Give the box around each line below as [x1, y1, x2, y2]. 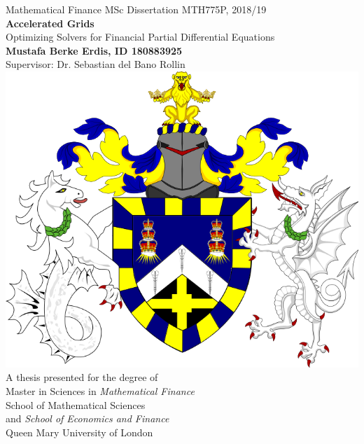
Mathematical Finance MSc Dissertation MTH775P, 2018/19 [6, 2, 267, 16]
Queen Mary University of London [6, 424, 153, 439]
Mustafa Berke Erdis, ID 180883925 [6, 43, 183, 57]
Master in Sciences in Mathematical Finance [6, 384, 195, 398]
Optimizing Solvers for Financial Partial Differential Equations [6, 29, 275, 44]
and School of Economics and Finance [6, 411, 169, 426]
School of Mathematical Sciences [6, 397, 146, 412]
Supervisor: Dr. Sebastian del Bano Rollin [6, 57, 185, 71]
